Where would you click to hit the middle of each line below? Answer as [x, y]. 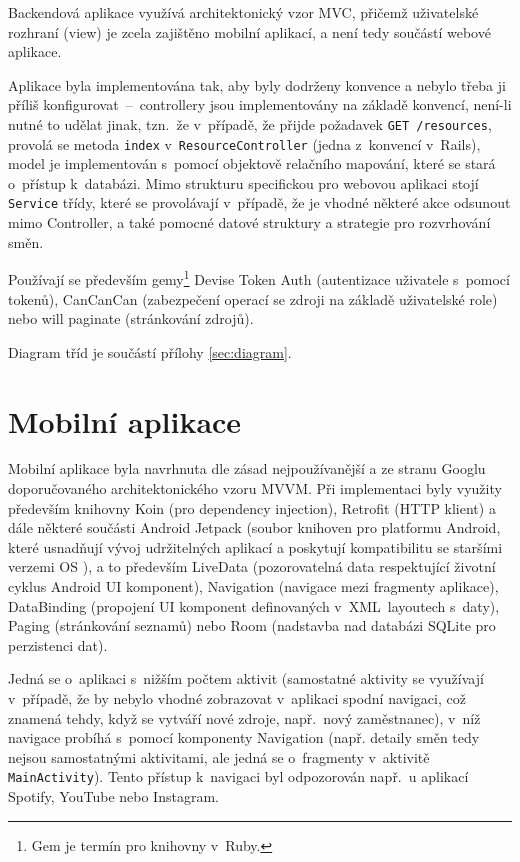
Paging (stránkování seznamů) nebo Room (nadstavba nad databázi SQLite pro [252, 625]
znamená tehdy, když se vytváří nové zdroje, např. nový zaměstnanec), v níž [244, 717]
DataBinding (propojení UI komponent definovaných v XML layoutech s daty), [254, 605]
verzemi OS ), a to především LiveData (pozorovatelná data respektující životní [252, 566]
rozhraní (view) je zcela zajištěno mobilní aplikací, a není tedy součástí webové [249, 31]
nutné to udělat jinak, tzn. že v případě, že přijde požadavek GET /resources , [250, 123]
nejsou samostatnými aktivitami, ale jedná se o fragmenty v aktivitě [219, 756]
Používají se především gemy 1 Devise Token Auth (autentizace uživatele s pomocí [259, 277]
